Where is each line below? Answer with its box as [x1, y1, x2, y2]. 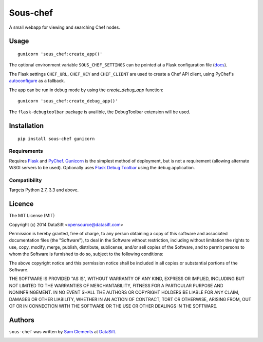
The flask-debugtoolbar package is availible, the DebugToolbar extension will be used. [9, 109, 190, 115]
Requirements [9, 148, 43, 155]
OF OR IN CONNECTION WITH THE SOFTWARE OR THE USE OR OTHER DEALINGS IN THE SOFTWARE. [9, 303, 218, 309]
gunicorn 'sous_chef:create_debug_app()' [18, 98, 118, 103]
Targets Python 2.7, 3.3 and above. [9, 187, 79, 193]
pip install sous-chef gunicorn [18, 136, 95, 141]
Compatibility [9, 177, 42, 183]
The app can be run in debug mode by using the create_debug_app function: [9, 87, 164, 93]
